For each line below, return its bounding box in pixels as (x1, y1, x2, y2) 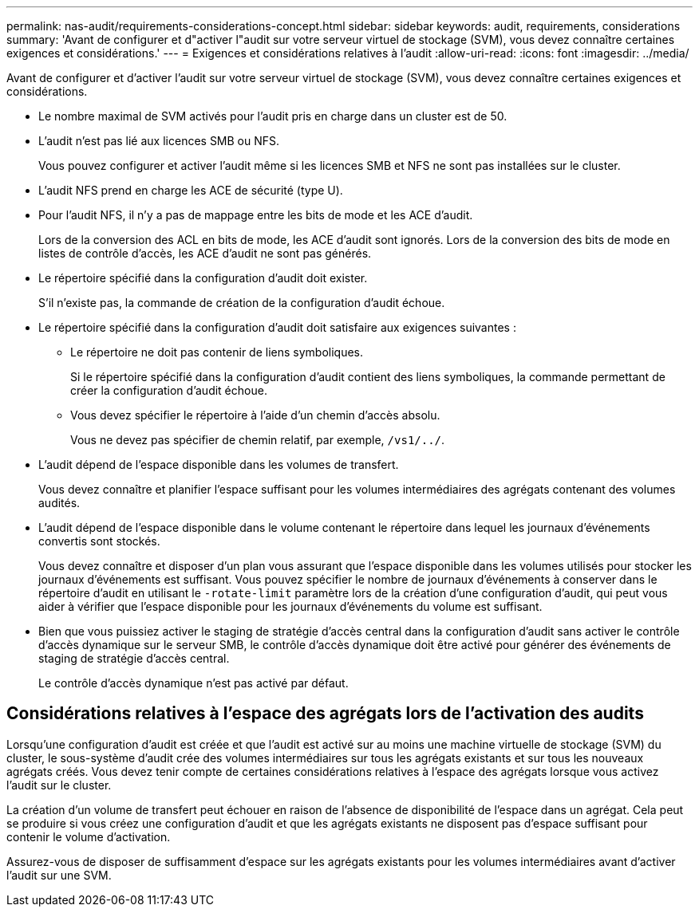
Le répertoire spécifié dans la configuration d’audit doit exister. (38, 271, 368, 285)
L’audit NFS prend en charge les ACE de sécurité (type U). (38, 183, 343, 197)
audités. (38, 496, 81, 510)
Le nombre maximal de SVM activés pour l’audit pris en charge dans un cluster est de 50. (38, 109, 507, 123)
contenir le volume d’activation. (6, 829, 171, 844)
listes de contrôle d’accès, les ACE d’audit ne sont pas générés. (38, 246, 372, 260)
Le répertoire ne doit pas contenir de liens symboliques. (70, 345, 364, 359)
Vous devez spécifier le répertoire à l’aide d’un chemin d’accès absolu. (70, 408, 440, 422)
